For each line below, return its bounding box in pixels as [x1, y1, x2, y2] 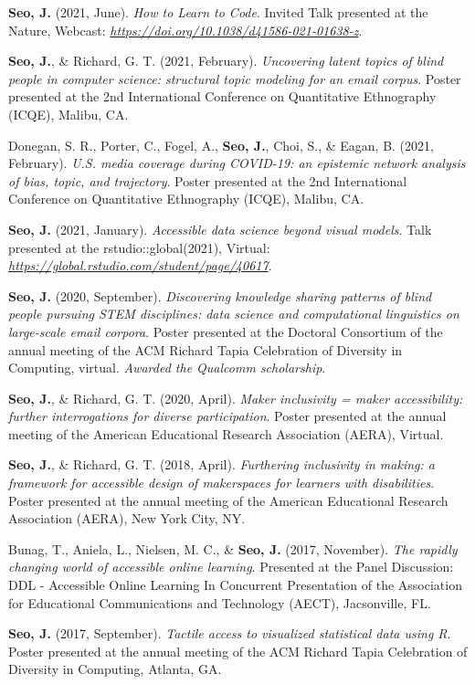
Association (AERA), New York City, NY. [8, 509, 246, 528]
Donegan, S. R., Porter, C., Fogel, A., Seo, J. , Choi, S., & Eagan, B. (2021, [8, 135, 434, 154]
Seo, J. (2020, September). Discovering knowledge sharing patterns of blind [8, 286, 432, 305]
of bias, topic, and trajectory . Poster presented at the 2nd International [8, 171, 407, 190]
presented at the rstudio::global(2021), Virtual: [8, 237, 270, 257]
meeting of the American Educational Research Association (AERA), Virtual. [8, 424, 444, 443]
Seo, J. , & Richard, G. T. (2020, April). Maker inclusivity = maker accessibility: [8, 388, 463, 407]
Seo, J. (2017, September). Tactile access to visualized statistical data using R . [8, 624, 451, 643]
